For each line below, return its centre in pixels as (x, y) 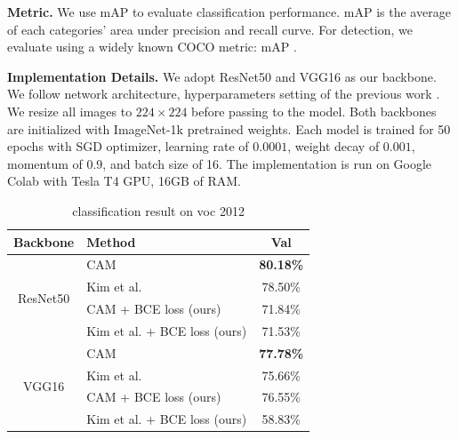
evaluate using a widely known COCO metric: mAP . (152, 47)
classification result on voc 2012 (158, 210)
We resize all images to (70, 111)
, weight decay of (333, 146)
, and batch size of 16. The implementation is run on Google (267, 163)
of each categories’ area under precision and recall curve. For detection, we (210, 29)
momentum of (45, 163)
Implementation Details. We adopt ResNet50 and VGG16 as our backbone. (222, 76)
